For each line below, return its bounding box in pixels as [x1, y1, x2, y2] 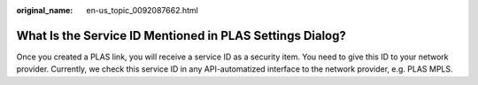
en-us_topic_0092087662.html [86, 5, 199, 15]
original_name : [16, 5, 73, 15]
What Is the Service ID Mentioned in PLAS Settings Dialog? [16, 27, 347, 43]
